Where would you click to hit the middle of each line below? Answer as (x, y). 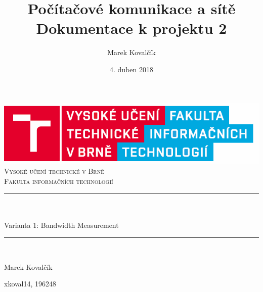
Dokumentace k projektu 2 (131, 28)
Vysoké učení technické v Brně (54, 171)
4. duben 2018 (131, 69)
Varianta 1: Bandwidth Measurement (61, 225)
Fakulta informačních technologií (59, 181)
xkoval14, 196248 (30, 284)
